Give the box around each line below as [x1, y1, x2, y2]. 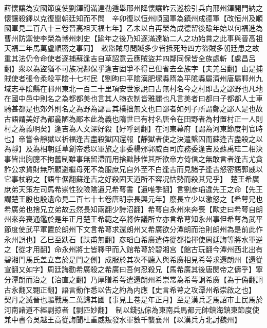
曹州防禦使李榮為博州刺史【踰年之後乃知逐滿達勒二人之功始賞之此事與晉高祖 [4, 32, 263, 43]
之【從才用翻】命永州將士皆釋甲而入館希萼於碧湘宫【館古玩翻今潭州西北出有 [4, 244, 263, 255]
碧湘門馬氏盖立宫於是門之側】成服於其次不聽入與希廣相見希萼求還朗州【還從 [4, 254, 263, 264]
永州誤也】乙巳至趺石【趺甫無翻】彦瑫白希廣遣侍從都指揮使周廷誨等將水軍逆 [4, 234, 263, 244]
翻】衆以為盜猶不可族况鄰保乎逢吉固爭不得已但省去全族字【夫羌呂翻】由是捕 [4, 63, 263, 73]
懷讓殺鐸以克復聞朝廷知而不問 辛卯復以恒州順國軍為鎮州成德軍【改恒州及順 [4, 12, 263, 23]
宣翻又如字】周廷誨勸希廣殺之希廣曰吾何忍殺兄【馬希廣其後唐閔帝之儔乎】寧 [4, 264, 263, 275]
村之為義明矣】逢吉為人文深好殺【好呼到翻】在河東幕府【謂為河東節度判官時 [4, 123, 263, 134]
